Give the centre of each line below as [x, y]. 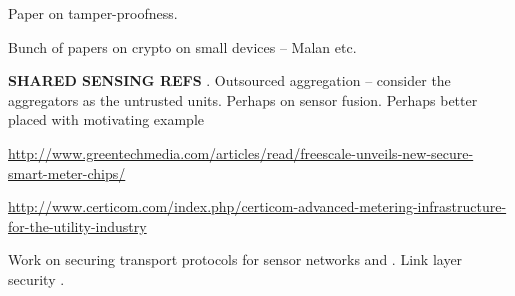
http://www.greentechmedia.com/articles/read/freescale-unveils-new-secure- [241, 152]
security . [36, 278]
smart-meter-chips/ [67, 172]
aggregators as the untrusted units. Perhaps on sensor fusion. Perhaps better [243, 99]
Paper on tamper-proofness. [93, 13]
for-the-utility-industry [77, 225]
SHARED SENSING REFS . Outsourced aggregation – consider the [229, 80]
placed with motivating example [106, 119]
